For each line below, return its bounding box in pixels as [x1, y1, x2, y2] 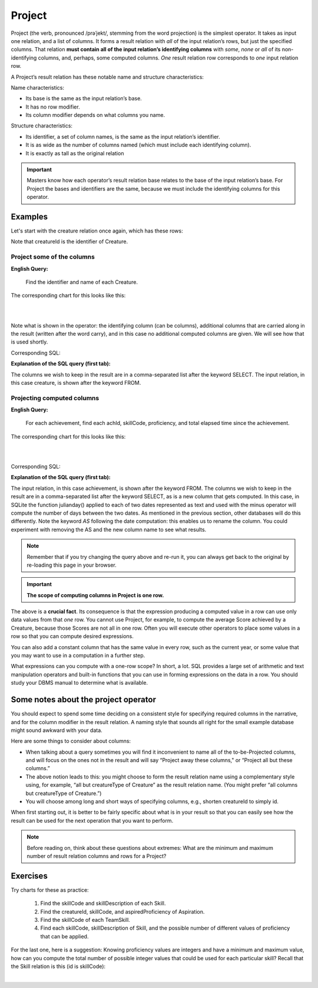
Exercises [11, 871, 48, 881]
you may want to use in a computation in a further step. [11, 652, 145, 659]
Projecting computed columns [11, 394, 100, 402]
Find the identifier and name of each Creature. [25, 279, 138, 286]
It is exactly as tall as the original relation [25, 149, 124, 156]
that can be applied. [40, 933, 89, 940]
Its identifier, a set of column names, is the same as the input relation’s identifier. [25, 133, 220, 140]
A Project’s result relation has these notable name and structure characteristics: [11, 73, 204, 80]
